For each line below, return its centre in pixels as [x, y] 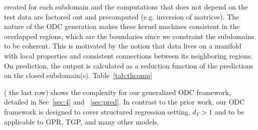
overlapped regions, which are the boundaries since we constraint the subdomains [129, 36]
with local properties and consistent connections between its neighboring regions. [128, 55]
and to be [229, 111]
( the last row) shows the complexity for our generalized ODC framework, [117, 92]
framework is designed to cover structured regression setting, [97, 111]
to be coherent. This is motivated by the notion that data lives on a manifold [123, 46]
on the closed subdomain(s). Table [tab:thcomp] [78, 75]
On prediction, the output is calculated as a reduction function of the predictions [129, 65]
